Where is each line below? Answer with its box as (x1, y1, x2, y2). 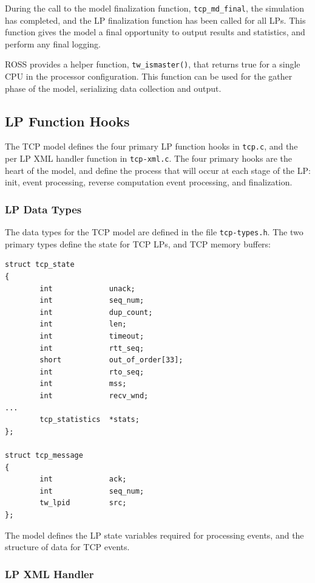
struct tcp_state (5, 260, 75, 269)
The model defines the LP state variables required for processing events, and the (5, 528, 304, 541)
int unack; (39, 284, 135, 293)
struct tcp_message (5, 450, 83, 460)
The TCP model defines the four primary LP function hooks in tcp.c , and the (5, 140, 298, 153)
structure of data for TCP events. (5, 540, 130, 553)
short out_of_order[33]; (39, 356, 183, 365)
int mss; (39, 379, 127, 388)
